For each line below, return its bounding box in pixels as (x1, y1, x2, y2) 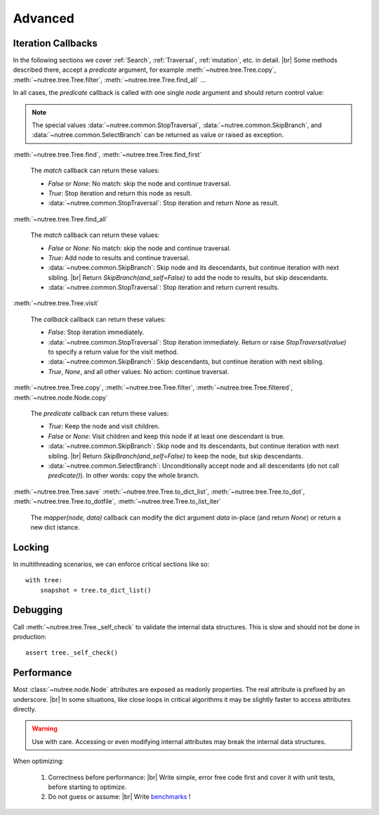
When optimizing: (13, 757, 65, 766)
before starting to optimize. (48, 783, 127, 791)
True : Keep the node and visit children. (48, 422, 161, 430)
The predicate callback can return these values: (30, 409, 169, 418)
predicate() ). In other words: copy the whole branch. (48, 471, 200, 480)
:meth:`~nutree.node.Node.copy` (13, 393, 108, 402)
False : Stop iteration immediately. (48, 328, 145, 337)
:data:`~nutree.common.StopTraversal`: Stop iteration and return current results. (48, 283, 280, 292)
